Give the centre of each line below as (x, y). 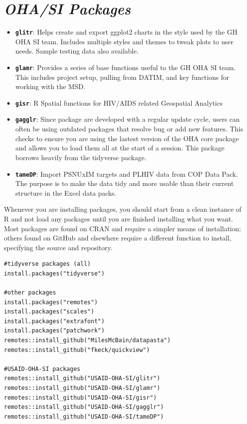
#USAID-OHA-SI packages (42, 369)
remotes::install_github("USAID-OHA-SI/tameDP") (84, 416)
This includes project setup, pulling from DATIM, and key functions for (122, 77)
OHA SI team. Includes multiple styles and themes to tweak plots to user (124, 41)
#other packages (30, 293)
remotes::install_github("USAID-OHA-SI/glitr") (82, 378)
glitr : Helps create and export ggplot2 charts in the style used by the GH (126, 32)
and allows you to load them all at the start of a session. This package (120, 148)
